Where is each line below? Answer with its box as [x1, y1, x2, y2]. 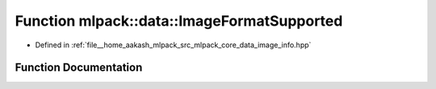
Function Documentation [15, 61, 143, 75]
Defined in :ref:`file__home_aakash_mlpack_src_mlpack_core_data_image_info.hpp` [35, 40, 312, 50]
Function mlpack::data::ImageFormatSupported [15, 12, 343, 30]
